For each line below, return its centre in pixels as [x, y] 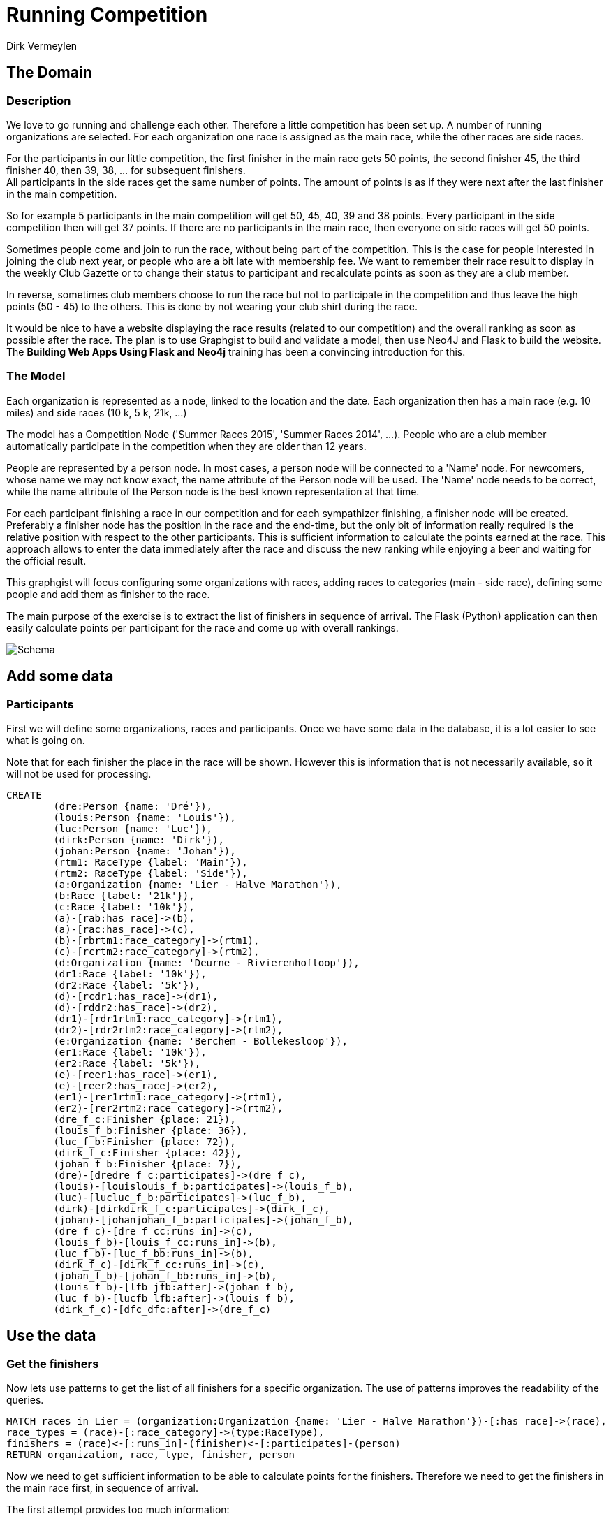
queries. [25, 1400]
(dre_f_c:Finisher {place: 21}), [145, 1119]
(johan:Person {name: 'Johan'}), [145, 851]
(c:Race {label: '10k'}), [124, 907]
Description [39, 100]
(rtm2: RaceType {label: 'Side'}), [150, 873]
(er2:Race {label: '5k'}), [127, 1063]
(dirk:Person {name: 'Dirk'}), [139, 839]
